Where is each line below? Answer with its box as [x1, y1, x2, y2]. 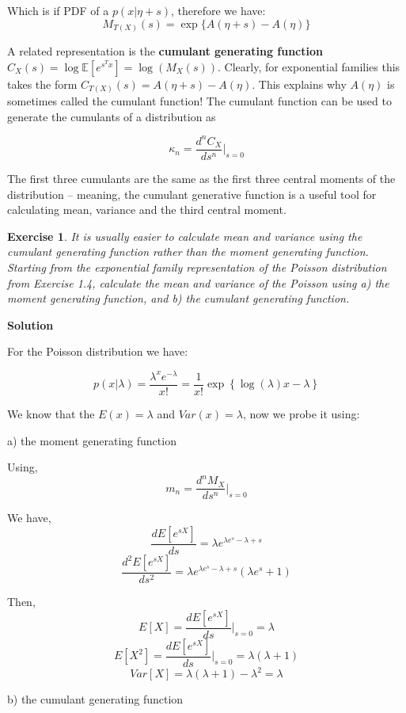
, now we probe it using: [242, 406, 360, 422]
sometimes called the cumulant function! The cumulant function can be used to [7, 93, 392, 109]
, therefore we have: [171, 2, 266, 18]
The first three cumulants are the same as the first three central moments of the [7, 170, 396, 186]
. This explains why [252, 75, 347, 92]
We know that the [7, 406, 95, 422]
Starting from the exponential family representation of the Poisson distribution [7, 258, 387, 275]
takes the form [7, 75, 78, 92]
